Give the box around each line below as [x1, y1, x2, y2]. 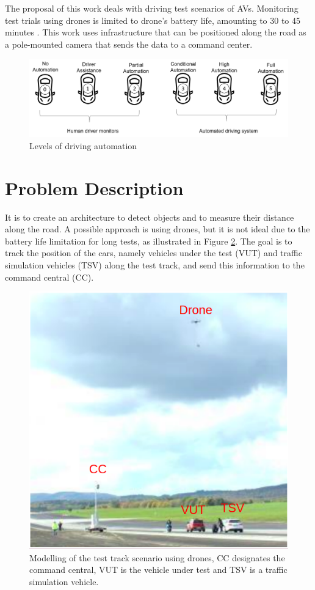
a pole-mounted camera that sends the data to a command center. [5, 37, 253, 50]
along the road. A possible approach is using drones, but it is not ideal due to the [5, 223, 310, 235]
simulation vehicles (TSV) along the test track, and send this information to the [5, 259, 305, 271]
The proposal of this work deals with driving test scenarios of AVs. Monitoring [5, 2, 299, 14]
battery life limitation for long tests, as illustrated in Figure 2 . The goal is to [5, 234, 292, 247]
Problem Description [5, 175, 184, 200]
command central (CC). [5, 270, 94, 283]
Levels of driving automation [29, 139, 137, 152]
